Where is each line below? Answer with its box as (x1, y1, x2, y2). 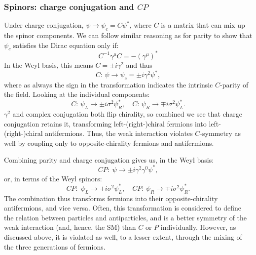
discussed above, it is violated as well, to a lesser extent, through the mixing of (4, 232, 242, 242)
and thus (126, 59, 152, 70)
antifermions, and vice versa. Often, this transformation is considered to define (4, 203, 241, 213)
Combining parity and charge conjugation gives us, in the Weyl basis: (4, 154, 214, 165)
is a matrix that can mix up (161, 20, 245, 30)
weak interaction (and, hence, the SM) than (4, 222, 136, 232)
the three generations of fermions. (4, 241, 106, 252)
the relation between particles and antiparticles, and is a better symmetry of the (4, 212, 247, 222)
